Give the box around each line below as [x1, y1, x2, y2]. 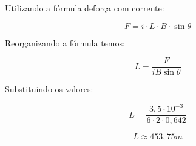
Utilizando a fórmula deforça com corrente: [5, 2, 164, 14]
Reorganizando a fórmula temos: [5, 36, 125, 49]
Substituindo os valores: [5, 83, 93, 95]
